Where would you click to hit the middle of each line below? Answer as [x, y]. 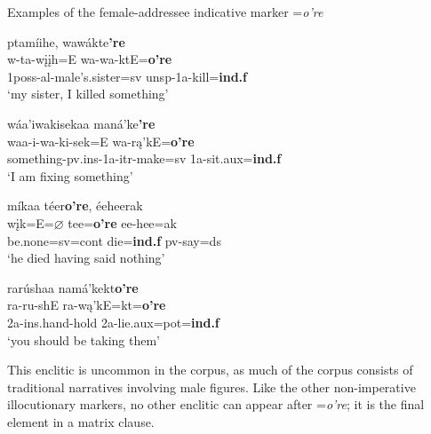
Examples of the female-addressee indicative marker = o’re [165, 12]
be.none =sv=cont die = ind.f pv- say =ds [114, 240]
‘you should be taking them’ [84, 339]
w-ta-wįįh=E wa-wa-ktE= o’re [90, 59]
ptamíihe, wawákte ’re [66, 41]
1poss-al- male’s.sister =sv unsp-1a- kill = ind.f [127, 76]
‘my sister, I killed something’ [88, 94]
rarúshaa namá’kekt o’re [73, 287]
